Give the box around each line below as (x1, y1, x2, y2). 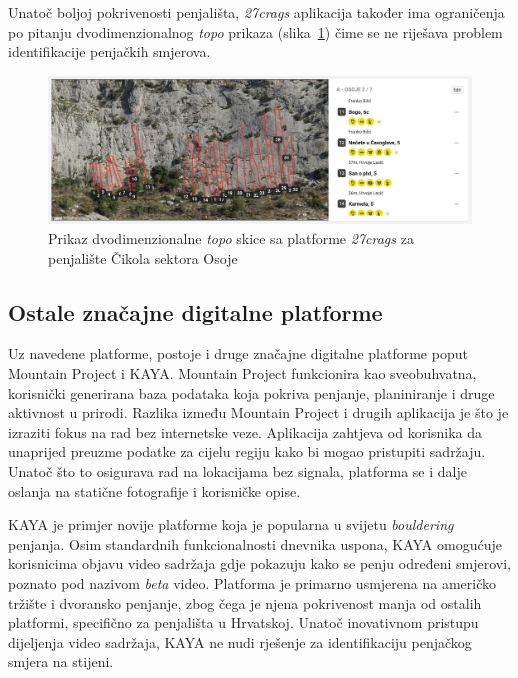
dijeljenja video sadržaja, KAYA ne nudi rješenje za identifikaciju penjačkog (8, 631, 472, 652)
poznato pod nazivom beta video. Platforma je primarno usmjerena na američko (8, 572, 497, 593)
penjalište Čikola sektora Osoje (48, 247, 238, 268)
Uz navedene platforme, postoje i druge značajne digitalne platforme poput (8, 343, 468, 364)
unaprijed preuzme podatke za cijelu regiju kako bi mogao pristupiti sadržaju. (8, 441, 486, 462)
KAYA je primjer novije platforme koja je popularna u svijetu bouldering (8, 514, 454, 535)
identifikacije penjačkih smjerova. (8, 41, 211, 62)
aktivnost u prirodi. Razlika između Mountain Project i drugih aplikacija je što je (8, 402, 509, 423)
